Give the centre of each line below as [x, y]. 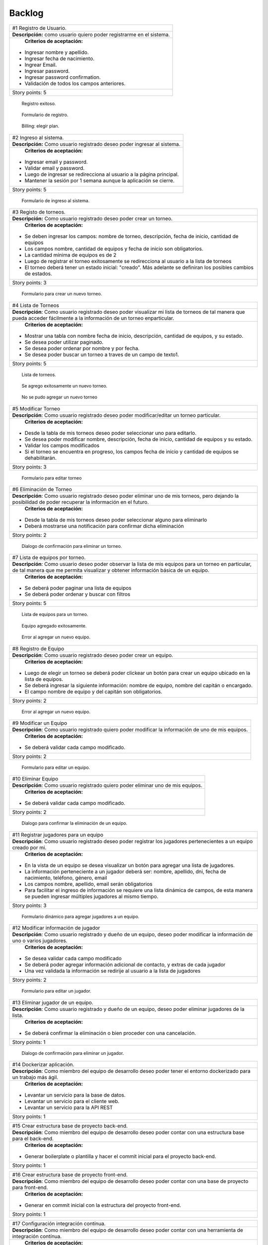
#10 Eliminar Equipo [35, 779]
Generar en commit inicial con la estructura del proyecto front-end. [103, 1205]
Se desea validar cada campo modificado [73, 959]
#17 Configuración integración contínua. [59, 1224]
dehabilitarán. [41, 458]
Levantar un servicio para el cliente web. [72, 1101]
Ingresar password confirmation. [63, 77]
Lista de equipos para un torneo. [55, 615]
